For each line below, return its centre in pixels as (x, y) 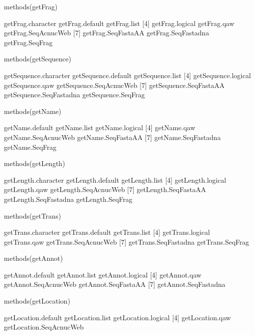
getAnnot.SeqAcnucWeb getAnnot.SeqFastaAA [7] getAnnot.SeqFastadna (115, 284)
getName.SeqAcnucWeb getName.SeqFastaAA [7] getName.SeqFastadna (113, 137)
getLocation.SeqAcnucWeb (44, 327)
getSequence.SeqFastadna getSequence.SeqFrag (74, 95)
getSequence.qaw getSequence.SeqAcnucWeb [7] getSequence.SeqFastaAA (114, 85)
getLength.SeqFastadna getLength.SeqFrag (68, 199)
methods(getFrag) (31, 6)
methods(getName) (33, 111)
